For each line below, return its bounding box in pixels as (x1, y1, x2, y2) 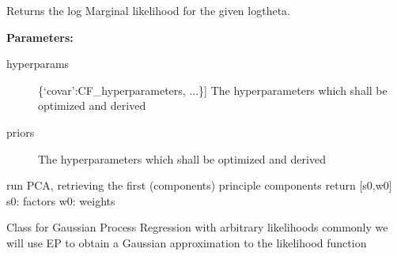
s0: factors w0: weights (6, 192, 115, 209)
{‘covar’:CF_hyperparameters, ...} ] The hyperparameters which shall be (38, 81, 388, 98)
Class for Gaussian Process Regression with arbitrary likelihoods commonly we (6, 219, 388, 235)
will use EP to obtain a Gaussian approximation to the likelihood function (6, 234, 367, 250)
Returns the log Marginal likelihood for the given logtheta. (6, 2, 290, 18)
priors (6, 123, 35, 140)
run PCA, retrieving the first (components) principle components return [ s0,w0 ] (6, 177, 392, 194)
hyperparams (6, 55, 70, 72)
